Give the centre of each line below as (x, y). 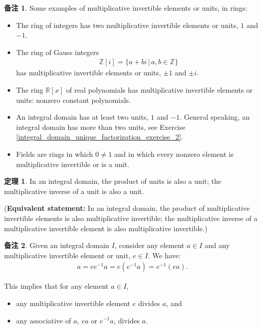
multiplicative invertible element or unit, (67, 255)
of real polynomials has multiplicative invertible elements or (159, 90)
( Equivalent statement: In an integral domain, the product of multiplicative (127, 208)
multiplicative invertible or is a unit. (73, 164)
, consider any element (149, 245)
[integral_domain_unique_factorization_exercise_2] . (100, 137)
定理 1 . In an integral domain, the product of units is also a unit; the (113, 181)
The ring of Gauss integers (57, 52)
